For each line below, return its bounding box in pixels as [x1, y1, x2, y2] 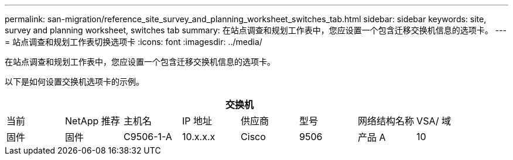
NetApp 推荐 [65, 115, 120, 127]
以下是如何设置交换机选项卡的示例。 [5, 76, 144, 86]
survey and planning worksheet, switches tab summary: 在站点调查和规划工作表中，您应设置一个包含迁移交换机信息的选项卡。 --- [5, 25, 507, 35]
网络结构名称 [358, 115, 415, 127]
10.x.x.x [182, 131, 216, 142]
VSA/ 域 [416, 115, 452, 127]
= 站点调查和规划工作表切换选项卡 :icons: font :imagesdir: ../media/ [5, 37, 262, 47]
